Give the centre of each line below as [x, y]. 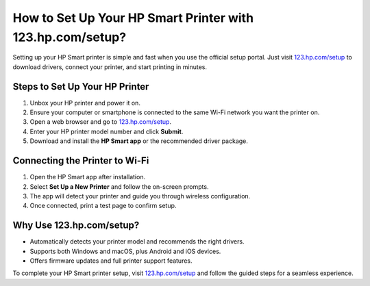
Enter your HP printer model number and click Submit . [107, 131]
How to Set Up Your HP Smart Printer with [133, 18]
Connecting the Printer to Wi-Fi [81, 161]
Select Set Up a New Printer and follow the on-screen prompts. [119, 186]
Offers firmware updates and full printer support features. [111, 261]
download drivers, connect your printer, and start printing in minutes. [110, 67]
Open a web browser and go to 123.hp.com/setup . [100, 122]
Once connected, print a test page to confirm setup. [103, 206]
